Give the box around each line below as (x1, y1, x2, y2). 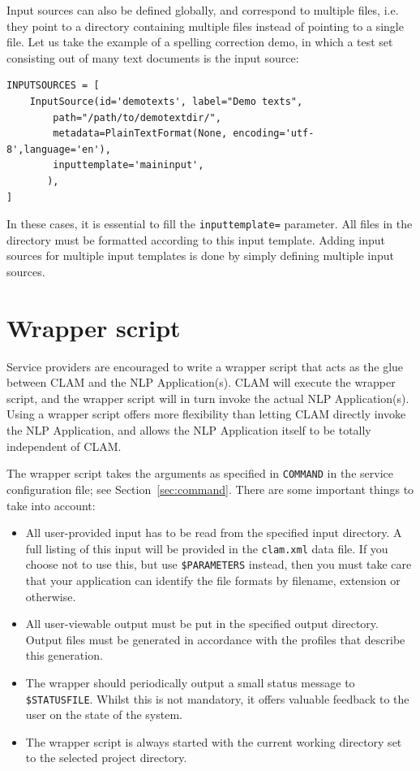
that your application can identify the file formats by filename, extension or (25, 572, 401, 588)
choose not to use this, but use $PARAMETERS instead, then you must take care (25, 556, 412, 573)
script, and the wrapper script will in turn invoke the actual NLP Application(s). (6, 389, 409, 406)
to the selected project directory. (25, 749, 187, 766)
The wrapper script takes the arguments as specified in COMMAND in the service (6, 465, 393, 482)
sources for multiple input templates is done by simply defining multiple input (6, 247, 395, 264)
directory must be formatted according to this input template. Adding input (6, 231, 386, 248)
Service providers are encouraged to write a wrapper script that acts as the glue (6, 357, 404, 375)
